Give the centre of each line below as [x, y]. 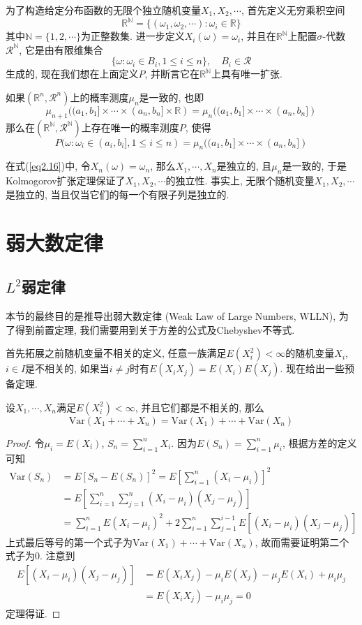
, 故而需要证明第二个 [302, 542]
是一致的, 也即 [172, 97]
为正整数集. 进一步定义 [133, 36]
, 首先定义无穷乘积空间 [293, 10]
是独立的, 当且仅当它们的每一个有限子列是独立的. [118, 194]
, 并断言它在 [172, 74]
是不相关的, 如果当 [67, 368]
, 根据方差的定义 [319, 442]
